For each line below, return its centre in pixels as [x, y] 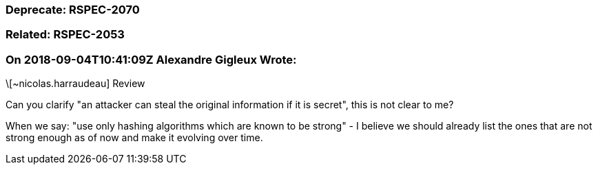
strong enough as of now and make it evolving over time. [134, 138]
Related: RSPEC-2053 [65, 35]
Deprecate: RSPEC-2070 [73, 10]
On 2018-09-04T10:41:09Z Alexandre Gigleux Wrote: [151, 59]
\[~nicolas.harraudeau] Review [75, 84]
